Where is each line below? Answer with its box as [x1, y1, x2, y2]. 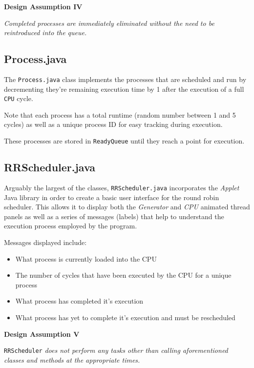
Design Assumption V [4, 328, 80, 339]
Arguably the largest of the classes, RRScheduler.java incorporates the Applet [4, 182, 239, 192]
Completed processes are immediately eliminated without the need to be [4, 18, 214, 28]
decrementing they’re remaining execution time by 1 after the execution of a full [4, 83, 244, 94]
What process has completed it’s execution [15, 296, 144, 306]
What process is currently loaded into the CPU [15, 253, 157, 264]
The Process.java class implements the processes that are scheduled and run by [4, 74, 247, 84]
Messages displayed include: [4, 237, 87, 247]
